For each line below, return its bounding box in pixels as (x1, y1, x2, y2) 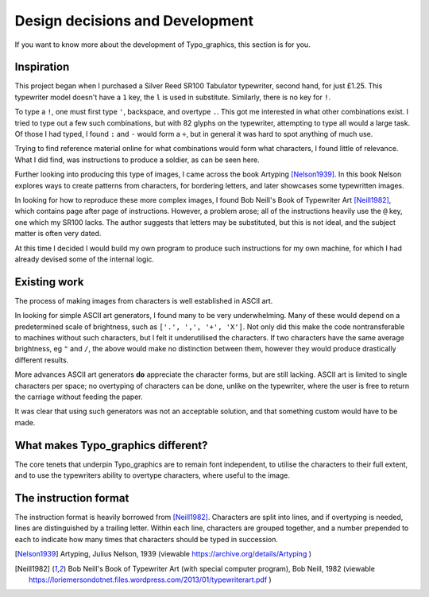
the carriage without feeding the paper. (14, 392, 143, 401)
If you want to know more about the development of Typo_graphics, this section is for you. (14, 40, 311, 49)
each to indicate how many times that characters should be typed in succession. (14, 534, 278, 544)
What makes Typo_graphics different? (14, 438, 208, 452)
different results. (14, 355, 69, 365)
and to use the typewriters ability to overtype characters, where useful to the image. (14, 471, 290, 480)
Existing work (14, 275, 84, 289)
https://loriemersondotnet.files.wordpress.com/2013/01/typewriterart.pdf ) (29, 575, 272, 584)
